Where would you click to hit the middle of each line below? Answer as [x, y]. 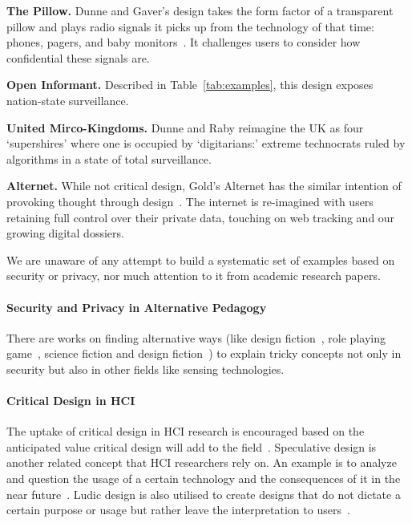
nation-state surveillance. [68, 100]
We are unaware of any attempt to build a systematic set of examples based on [201, 259]
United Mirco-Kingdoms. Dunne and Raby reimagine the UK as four [185, 127]
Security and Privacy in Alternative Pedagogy [137, 307]
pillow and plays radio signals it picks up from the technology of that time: [190, 26]
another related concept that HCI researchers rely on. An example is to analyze [202, 462]
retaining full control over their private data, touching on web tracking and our [201, 217]
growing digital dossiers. [65, 233]
